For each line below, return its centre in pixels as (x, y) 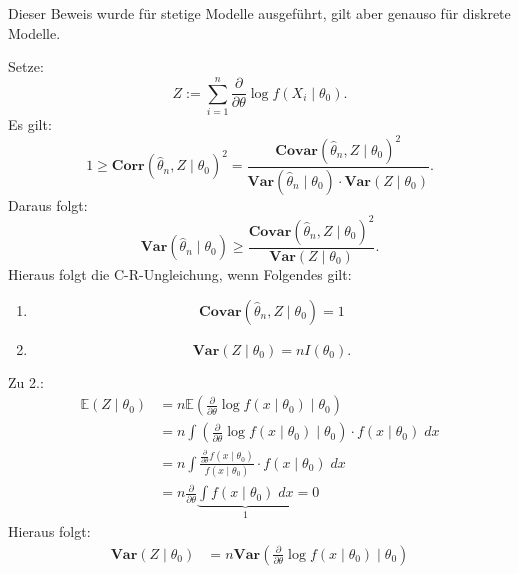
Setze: (26, 66)
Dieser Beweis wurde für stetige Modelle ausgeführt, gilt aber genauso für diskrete (259, 13)
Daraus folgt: (48, 204)
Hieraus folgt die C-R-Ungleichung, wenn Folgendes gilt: (180, 274)
